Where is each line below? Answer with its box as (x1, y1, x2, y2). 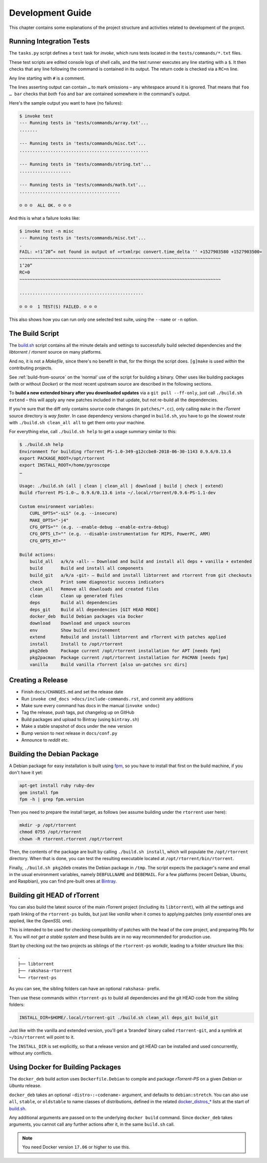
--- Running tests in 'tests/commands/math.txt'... (19, 182, 146, 188)
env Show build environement (29, 627, 121, 633)
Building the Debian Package (9, 749, 99, 758)
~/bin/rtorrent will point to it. (9, 1034, 75, 1040)
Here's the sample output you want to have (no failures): (9, 100, 123, 106)
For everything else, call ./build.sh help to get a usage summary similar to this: (9, 429, 177, 435)
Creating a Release (9, 676, 68, 685)
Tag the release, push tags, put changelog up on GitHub (21, 710, 135, 716)
